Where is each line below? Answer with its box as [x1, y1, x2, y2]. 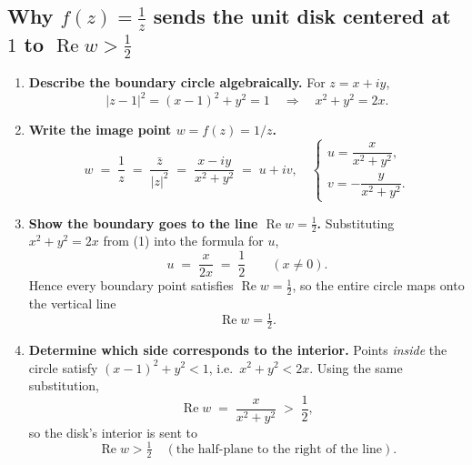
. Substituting [316, 213, 395, 232]
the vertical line [28, 293, 116, 312]
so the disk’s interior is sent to [28, 422, 197, 441]
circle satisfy [28, 358, 98, 377]
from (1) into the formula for [103, 231, 264, 250]
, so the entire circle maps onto [292, 276, 465, 295]
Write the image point [28, 120, 172, 139]
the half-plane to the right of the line [176, 442, 383, 456]
